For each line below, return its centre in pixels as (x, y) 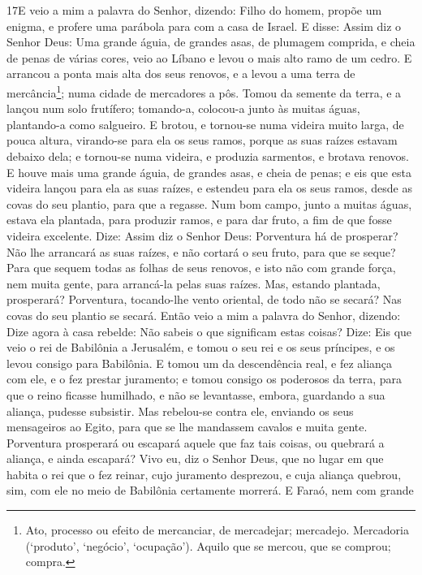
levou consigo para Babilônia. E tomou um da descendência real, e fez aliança (200, 363)
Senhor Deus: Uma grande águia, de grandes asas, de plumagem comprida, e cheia (211, 42)
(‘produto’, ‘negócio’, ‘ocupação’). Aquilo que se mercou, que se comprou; (208, 545)
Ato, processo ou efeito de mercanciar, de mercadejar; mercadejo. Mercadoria (217, 530)
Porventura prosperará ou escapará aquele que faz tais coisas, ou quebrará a (196, 442)
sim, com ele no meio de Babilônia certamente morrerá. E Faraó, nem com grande (210, 490)
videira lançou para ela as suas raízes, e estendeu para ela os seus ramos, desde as (209, 188)
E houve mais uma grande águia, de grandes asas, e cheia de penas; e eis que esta (209, 172)
